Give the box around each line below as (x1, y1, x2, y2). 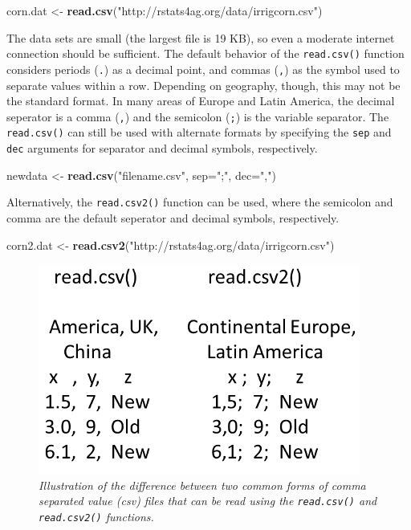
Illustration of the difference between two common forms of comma (39, 476, 366, 493)
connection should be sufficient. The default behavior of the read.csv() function (6, 45, 405, 62)
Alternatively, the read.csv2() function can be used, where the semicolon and (6, 194, 393, 210)
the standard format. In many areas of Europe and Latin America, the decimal (6, 92, 395, 109)
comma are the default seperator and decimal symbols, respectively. (6, 209, 340, 226)
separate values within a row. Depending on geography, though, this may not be (6, 76, 401, 93)
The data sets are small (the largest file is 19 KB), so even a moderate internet (6, 29, 395, 46)
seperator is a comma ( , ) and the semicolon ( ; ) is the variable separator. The (6, 108, 389, 124)
